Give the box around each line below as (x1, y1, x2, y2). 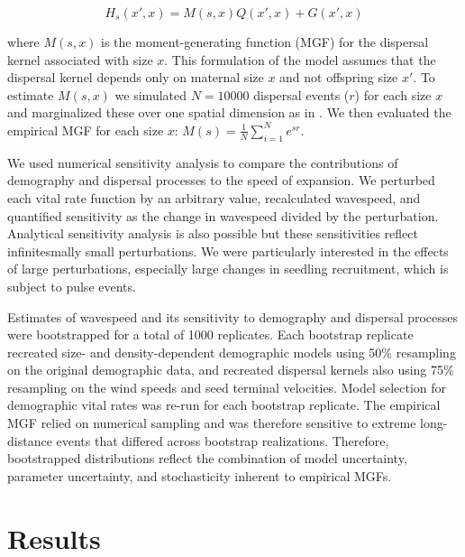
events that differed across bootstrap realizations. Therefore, (56, 431, 389, 450)
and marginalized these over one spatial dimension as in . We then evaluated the (7, 103, 451, 122)
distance (7, 431, 52, 450)
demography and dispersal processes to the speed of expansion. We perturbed (7, 171, 435, 190)
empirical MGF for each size (7, 120, 164, 139)
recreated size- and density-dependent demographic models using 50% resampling (7, 342, 456, 361)
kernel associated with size (7, 50, 153, 69)
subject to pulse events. (7, 276, 136, 295)
